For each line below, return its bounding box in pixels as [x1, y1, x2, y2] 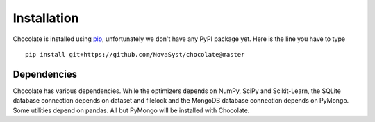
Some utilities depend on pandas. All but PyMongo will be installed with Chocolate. [12, 106, 250, 114]
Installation [12, 10, 79, 26]
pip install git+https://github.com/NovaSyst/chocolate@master [25, 51, 245, 58]
